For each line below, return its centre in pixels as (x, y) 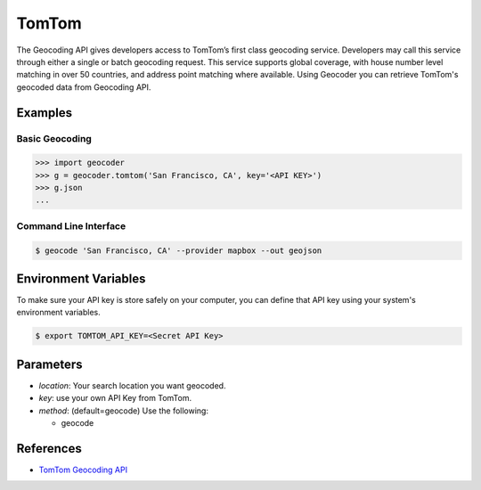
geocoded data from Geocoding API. (84, 87)
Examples (45, 113)
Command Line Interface (71, 225)
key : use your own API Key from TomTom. (115, 398)
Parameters (49, 364)
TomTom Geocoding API (83, 470)
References (49, 449)
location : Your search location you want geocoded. (132, 385)
